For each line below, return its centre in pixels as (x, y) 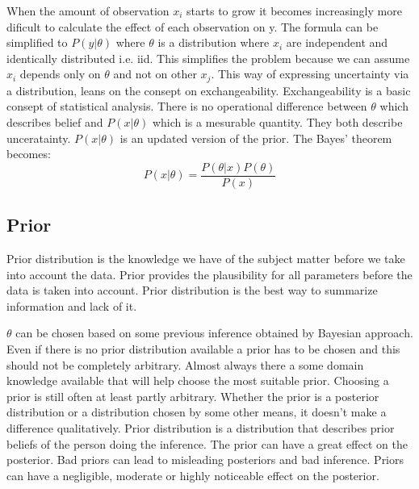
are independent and (337, 42)
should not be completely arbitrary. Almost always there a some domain (185, 364)
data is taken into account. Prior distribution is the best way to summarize (192, 290)
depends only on (60, 74)
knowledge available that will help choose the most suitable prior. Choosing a (198, 380)
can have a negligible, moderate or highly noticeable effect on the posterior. (193, 475)
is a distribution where (214, 42)
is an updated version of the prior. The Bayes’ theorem (256, 138)
